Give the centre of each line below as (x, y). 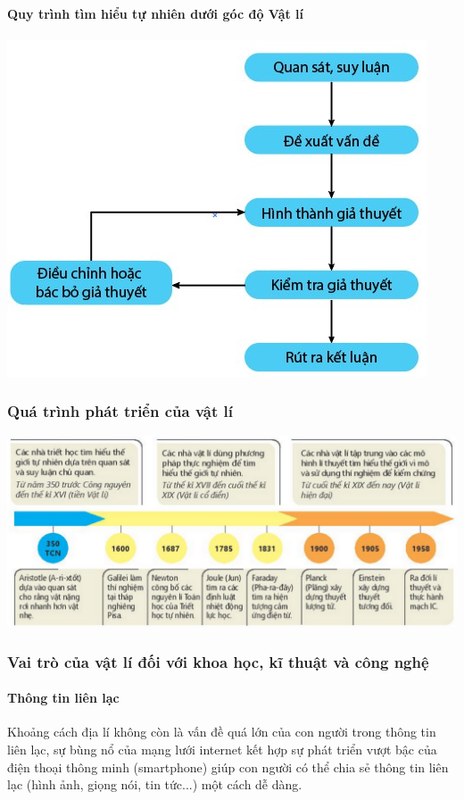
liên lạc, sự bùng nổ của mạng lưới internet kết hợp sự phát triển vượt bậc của (222, 750)
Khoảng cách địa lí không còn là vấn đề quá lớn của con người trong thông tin (222, 732)
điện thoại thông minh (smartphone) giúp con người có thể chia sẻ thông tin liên (228, 767)
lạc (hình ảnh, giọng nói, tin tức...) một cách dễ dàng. (155, 784)
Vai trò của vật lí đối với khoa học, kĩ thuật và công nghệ (218, 661)
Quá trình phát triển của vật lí (120, 411)
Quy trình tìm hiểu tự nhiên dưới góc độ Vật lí (156, 13)
